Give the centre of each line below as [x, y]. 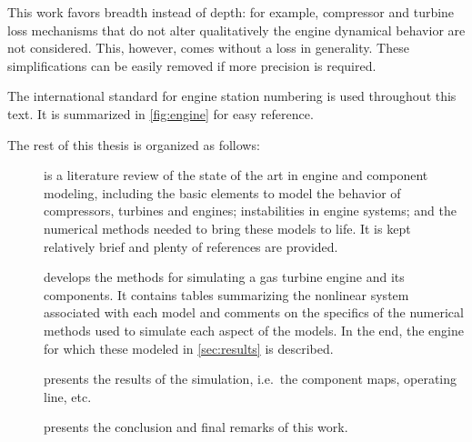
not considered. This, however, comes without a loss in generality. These [208, 48]
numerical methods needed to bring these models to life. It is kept [227, 228]
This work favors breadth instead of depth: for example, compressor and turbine [231, 12]
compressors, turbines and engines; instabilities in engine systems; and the [250, 211]
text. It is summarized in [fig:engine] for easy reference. [161, 113]
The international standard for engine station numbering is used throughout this [232, 96]
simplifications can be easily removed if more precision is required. [192, 65]
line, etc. [68, 396]
